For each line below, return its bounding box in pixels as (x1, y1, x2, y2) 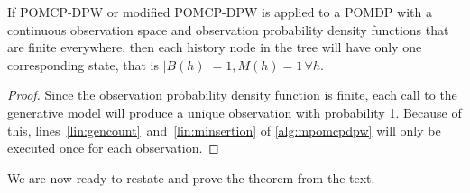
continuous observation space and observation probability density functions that (7, 20, 449, 39)
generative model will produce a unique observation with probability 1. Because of (7, 102, 462, 121)
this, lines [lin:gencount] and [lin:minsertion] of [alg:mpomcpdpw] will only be (7, 120, 441, 139)
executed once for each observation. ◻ (7, 138, 219, 157)
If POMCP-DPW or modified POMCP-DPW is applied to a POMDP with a (7, 3, 432, 21)
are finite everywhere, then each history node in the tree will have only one (7, 38, 422, 57)
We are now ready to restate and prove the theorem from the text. (7, 168, 375, 187)
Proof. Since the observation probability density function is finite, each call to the (7, 85, 457, 104)
